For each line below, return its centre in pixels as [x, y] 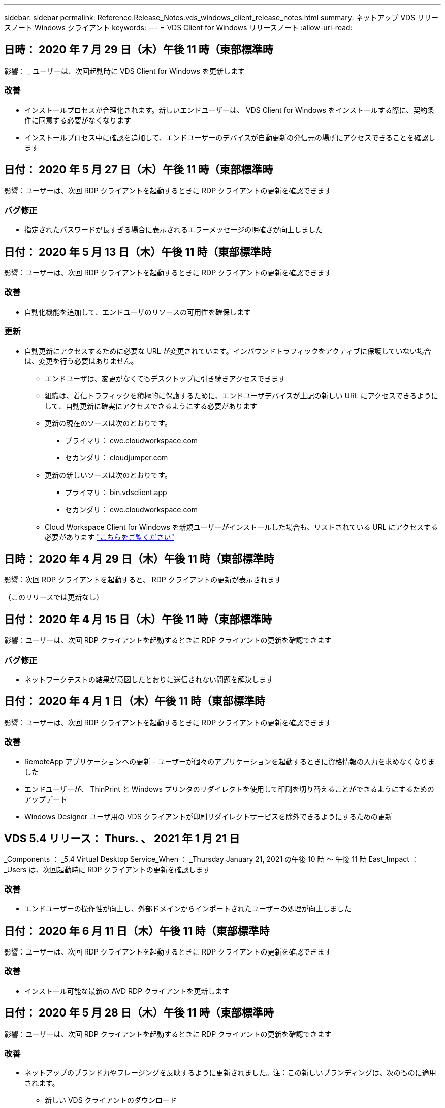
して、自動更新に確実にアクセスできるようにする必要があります [151, 406]
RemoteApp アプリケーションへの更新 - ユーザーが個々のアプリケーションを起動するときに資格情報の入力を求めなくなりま [230, 761]
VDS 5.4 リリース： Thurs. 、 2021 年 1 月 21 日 [122, 838]
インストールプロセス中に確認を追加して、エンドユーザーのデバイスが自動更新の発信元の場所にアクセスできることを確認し [230, 137]
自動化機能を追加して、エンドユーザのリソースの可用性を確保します [138, 312]
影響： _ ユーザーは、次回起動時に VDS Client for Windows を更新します [124, 71]
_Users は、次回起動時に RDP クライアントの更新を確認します [107, 870]
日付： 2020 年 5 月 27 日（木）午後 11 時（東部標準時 [139, 170]
